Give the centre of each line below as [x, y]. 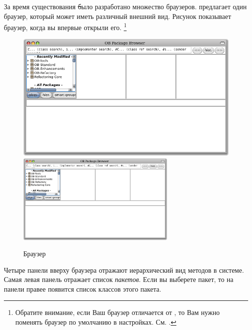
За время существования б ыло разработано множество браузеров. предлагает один [125, 6]
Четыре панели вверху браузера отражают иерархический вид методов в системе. [124, 270]
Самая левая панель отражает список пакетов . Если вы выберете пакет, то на [119, 279]
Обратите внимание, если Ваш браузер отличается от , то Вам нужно [118, 312]
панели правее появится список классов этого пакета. [83, 289]
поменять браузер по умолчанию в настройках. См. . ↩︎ [96, 322]
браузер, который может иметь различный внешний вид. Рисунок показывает [118, 16]
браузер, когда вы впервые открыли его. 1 [65, 26]
